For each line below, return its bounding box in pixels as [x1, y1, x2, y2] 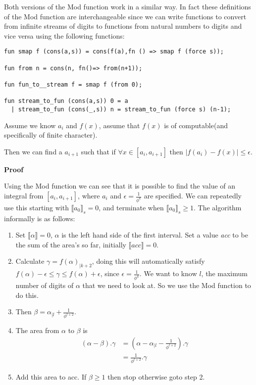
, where [78, 191, 100, 200]
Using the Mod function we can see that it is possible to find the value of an [4, 181, 236, 191]
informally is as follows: [4, 213, 75, 223]
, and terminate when [99, 202, 164, 212]
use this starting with [4, 202, 69, 212]
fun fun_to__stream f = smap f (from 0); [4, 81, 143, 88]
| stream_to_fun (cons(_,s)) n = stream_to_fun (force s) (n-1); [11, 105, 231, 113]
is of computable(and [164, 120, 228, 130]
